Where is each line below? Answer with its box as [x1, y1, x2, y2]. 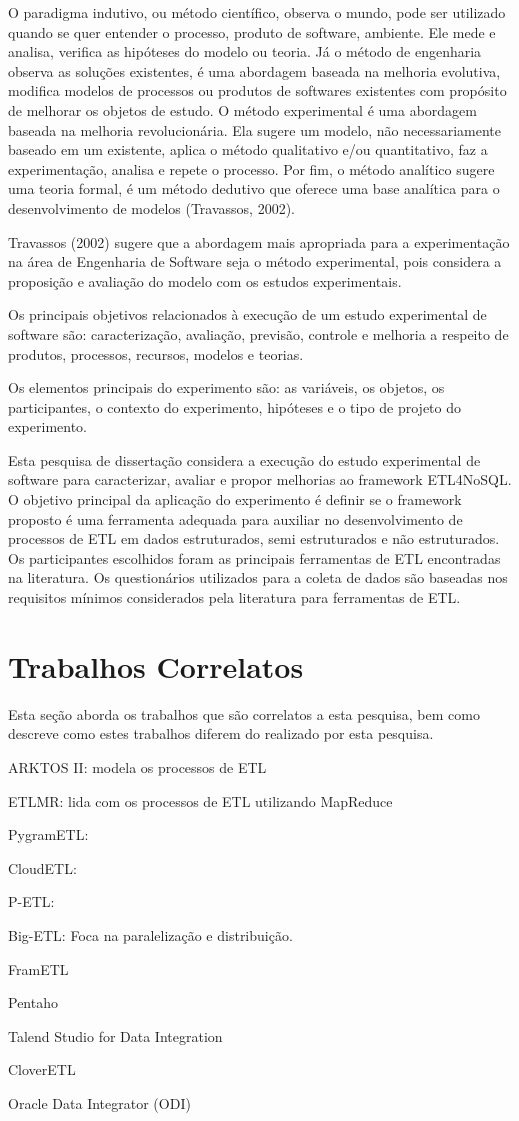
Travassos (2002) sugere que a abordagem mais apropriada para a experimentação [8, 231, 510, 252]
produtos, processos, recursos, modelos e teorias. [8, 343, 304, 364]
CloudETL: [8, 857, 77, 878]
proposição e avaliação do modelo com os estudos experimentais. [8, 270, 402, 291]
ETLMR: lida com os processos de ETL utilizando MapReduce [8, 790, 393, 811]
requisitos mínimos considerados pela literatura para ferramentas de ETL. [8, 587, 461, 608]
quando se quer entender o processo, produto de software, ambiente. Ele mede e [8, 21, 496, 42]
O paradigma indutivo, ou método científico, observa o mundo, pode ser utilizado [8, 2, 506, 22]
